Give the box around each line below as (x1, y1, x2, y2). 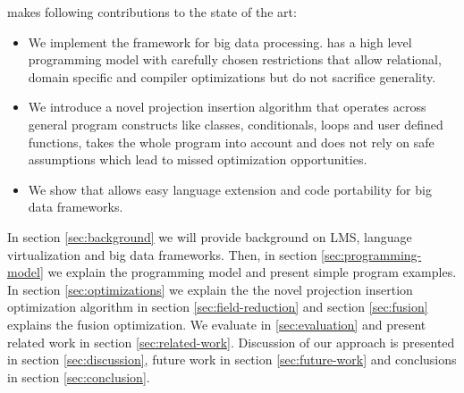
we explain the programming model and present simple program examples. (47, 263, 457, 281)
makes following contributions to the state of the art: (7, 3, 297, 21)
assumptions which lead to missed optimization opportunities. (28, 150, 367, 169)
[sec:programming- (321, 245, 422, 263)
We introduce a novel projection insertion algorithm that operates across (28, 97, 426, 116)
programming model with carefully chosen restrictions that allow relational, (28, 50, 442, 69)
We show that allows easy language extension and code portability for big (28, 180, 432, 198)
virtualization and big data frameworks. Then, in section (7, 245, 317, 263)
